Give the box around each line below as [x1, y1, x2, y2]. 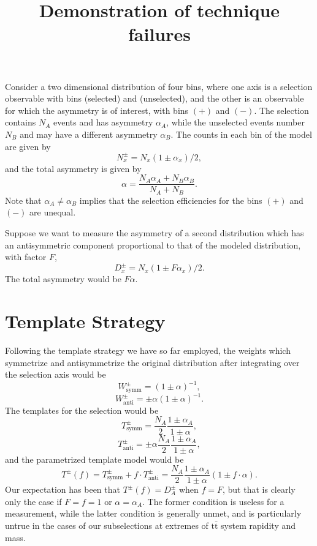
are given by [5, 140, 51, 152]
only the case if [5, 495, 62, 507]
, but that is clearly [223, 483, 296, 496]
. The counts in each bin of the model [170, 127, 312, 140]
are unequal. [29, 206, 76, 219]
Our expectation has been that [5, 483, 120, 496]
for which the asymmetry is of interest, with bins [5, 103, 189, 116]
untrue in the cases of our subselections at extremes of [5, 519, 208, 532]
